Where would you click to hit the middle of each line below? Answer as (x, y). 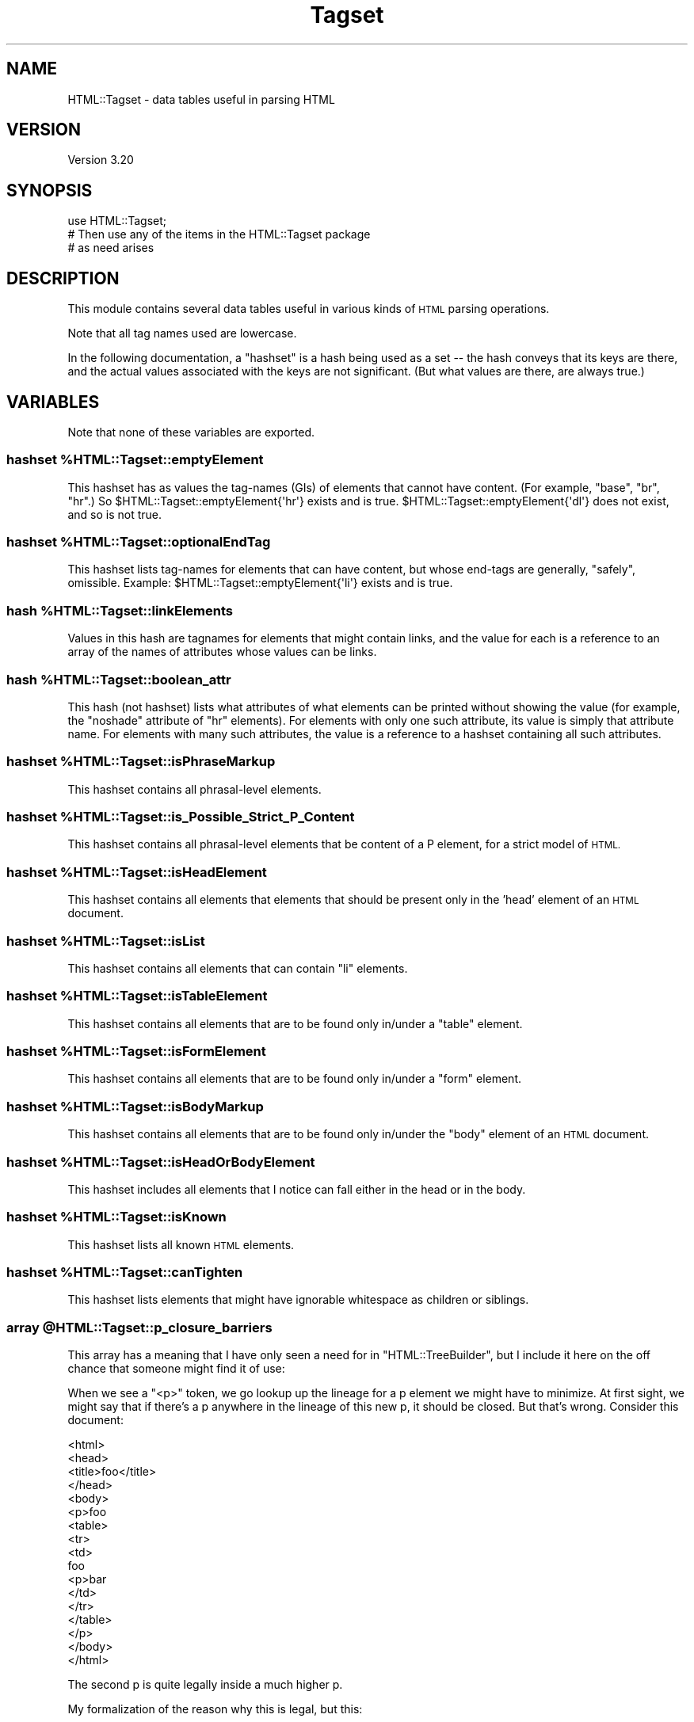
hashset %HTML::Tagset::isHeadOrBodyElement (161, 1162)
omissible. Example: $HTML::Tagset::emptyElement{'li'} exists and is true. (260, 583)
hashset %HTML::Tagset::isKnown (116, 1217)
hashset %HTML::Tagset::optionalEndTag (139, 542)
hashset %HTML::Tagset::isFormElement (136, 1051)
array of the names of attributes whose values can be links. (222, 652)
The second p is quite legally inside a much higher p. (205, 1685)
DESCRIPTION (63, 278)
